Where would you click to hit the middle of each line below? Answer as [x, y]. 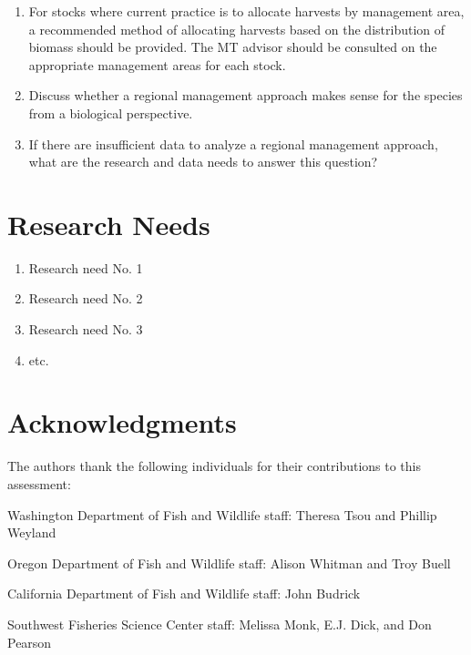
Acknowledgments [122, 422]
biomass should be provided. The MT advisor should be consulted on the [233, 47]
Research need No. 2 [86, 298]
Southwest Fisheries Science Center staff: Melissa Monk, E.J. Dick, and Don [220, 624]
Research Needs [109, 224]
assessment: [39, 483]
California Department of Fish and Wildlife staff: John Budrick [184, 594]
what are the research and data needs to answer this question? [203, 162]
